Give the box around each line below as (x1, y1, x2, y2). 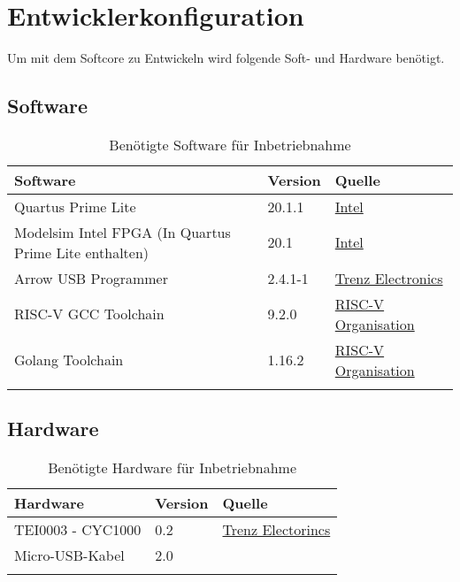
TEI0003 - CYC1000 (14, 519, 142, 540)
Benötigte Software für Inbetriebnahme (109, 134, 351, 155)
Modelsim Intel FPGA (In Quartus (14, 221, 231, 242)
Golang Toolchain (14, 349, 124, 371)
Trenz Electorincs (222, 519, 331, 540)
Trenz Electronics (334, 267, 443, 288)
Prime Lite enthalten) (14, 241, 149, 263)
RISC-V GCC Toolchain (14, 303, 165, 325)
